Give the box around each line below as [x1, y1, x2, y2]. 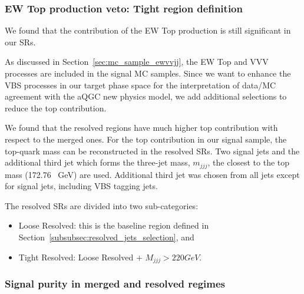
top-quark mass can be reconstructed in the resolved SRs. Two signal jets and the [5, 144, 300, 157]
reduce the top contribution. [5, 101, 107, 114]
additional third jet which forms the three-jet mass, [5, 156, 190, 169]
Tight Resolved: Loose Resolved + [18, 250, 143, 263]
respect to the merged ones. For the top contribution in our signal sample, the [5, 133, 287, 145]
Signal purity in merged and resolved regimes [5, 276, 225, 290]
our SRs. [5, 35, 36, 48]
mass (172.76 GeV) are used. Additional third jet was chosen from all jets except [5, 168, 300, 180]
